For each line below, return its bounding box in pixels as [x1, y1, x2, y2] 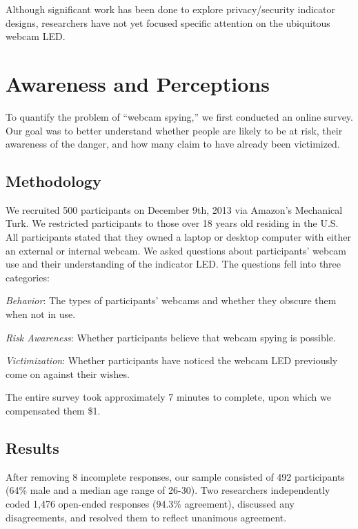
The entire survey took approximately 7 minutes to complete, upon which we [6, 390, 331, 404]
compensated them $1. [6, 403, 101, 418]
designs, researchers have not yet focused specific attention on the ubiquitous [6, 15, 330, 30]
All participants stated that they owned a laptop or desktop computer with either [6, 230, 351, 244]
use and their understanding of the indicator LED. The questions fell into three [6, 257, 341, 271]
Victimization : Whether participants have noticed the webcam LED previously [6, 353, 338, 368]
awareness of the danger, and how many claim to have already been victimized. [6, 137, 340, 151]
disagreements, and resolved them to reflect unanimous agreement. [6, 510, 287, 524]
